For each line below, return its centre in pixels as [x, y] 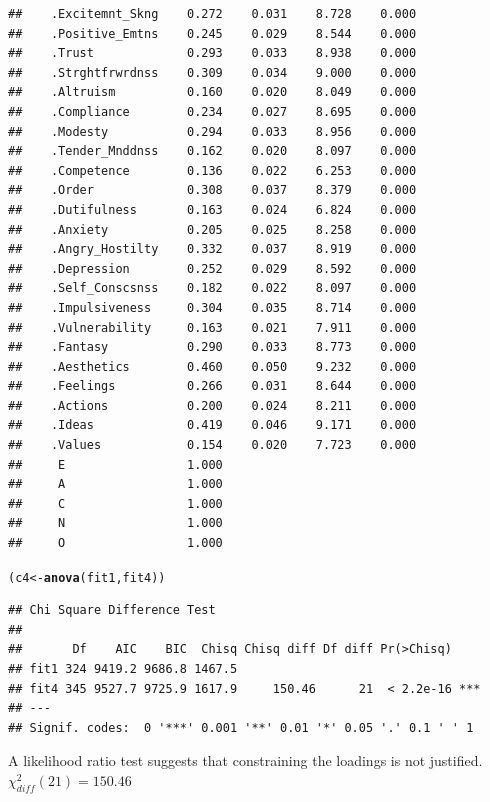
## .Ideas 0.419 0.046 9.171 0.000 [212, 425]
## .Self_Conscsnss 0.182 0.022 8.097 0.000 [212, 288]
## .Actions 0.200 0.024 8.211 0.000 [212, 405]
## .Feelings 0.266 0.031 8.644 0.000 [212, 386]
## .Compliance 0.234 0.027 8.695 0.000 [212, 111]
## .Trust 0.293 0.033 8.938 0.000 [212, 53]
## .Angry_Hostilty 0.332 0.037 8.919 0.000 [212, 249]
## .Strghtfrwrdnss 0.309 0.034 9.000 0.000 [212, 72]
